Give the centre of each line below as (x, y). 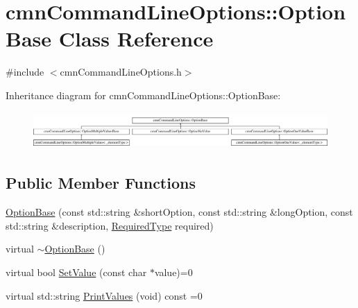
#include (25, 72)
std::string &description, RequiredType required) (110, 225)
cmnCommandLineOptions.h (121, 72)
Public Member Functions (101, 183)
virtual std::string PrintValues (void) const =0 (104, 295)
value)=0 (173, 272)
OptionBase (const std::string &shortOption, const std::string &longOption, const (179, 212)
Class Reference (136, 38)
